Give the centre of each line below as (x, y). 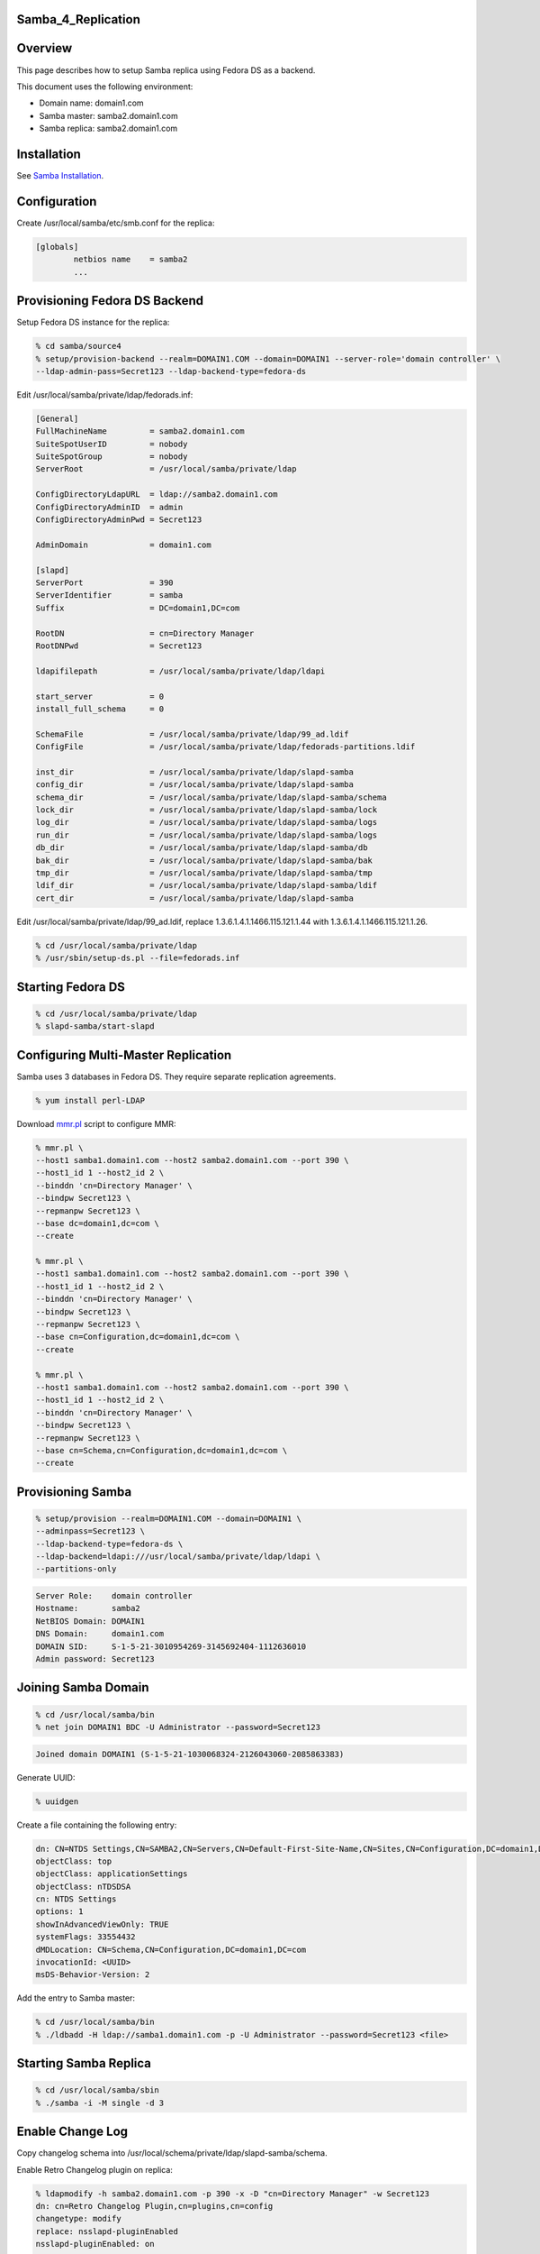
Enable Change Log (72, 2132)
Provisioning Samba (74, 1492)
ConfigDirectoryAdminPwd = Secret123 (119, 520)
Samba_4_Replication (79, 19)
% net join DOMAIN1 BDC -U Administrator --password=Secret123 (178, 1727)
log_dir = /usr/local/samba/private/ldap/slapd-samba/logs (207, 822)
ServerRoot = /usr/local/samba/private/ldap (166, 469)
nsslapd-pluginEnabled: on (95, 2244)
